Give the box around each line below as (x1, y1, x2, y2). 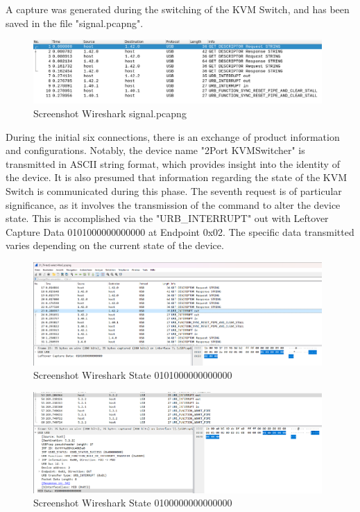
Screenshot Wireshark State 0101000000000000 (33, 368, 232, 382)
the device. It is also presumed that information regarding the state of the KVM (6, 170, 348, 185)
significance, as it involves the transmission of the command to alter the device (6, 197, 341, 212)
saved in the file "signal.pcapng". (6, 15, 144, 30)
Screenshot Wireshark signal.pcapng (33, 105, 187, 120)
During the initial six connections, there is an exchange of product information (6, 129, 340, 144)
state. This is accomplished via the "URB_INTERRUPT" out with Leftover (6, 211, 329, 225)
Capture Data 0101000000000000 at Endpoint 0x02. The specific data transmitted (6, 224, 354, 239)
